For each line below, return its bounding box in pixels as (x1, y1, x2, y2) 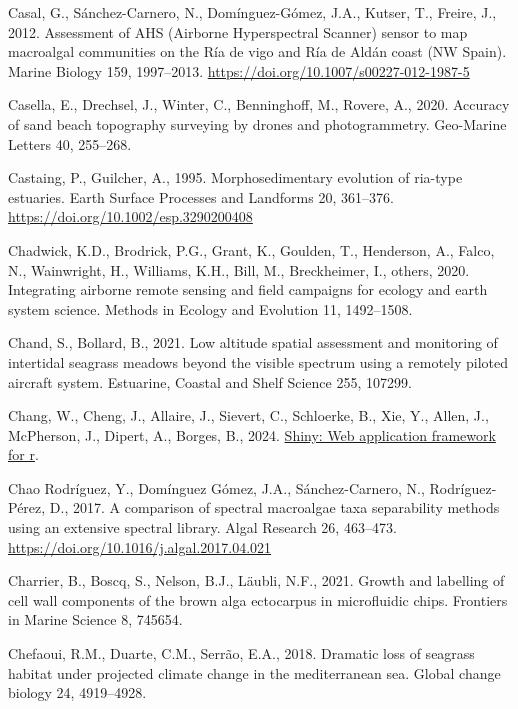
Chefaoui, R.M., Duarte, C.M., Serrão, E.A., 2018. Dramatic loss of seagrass (8, 643, 475, 664)
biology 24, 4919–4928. (8, 682, 147, 703)
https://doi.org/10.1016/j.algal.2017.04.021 (8, 536, 272, 557)
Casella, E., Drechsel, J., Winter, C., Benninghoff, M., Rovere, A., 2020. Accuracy (8, 94, 510, 115)
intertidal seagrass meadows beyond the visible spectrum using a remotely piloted (8, 351, 509, 372)
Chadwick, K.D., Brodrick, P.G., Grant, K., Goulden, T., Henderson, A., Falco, (8, 239, 495, 260)
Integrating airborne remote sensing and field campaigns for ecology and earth (8, 279, 488, 300)
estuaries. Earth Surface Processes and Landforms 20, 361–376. (8, 186, 394, 207)
